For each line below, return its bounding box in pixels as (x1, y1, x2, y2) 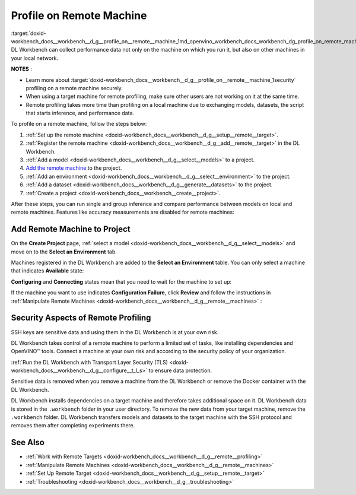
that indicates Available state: (11, 267, 84, 274)
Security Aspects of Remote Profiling (11, 313, 151, 323)
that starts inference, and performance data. (26, 110, 135, 117)
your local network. (11, 54, 59, 62)
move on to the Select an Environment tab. (11, 248, 117, 255)
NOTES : (11, 65, 33, 72)
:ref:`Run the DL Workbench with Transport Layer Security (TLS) (11, 358, 169, 366)
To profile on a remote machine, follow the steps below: (11, 120, 147, 128)
